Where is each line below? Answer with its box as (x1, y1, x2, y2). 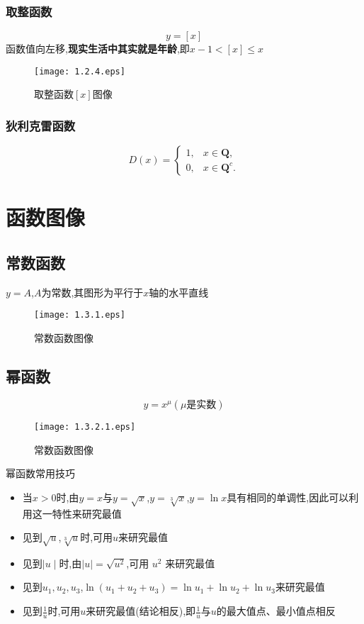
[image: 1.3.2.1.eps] (34, 421, 136, 432)
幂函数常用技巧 (6, 466, 75, 481)
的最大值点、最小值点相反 (216, 603, 336, 618)
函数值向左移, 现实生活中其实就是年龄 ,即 (6, 41, 190, 56)
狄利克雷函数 (6, 116, 76, 134)
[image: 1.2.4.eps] (34, 66, 125, 77)
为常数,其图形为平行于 (41, 284, 144, 299)
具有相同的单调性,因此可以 (227, 489, 349, 504)
